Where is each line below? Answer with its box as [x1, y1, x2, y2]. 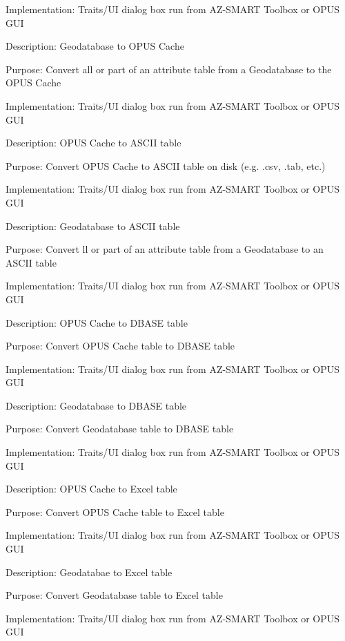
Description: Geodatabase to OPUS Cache [6, 39, 184, 53]
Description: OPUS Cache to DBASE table [6, 315, 188, 329]
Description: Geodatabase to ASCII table [6, 218, 180, 233]
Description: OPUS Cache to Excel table [6, 481, 177, 496]
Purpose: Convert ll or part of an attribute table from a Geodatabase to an [6, 242, 324, 256]
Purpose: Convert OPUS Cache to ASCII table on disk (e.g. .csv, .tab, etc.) [6, 158, 326, 173]
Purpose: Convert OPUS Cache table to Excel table [6, 504, 224, 519]
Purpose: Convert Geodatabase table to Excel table [6, 588, 223, 602]
